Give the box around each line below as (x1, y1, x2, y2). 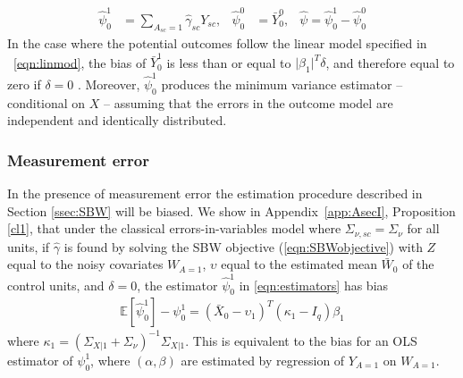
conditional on (7, 93, 86, 112)
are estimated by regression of (181, 350, 345, 369)
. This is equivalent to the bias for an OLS (185, 331, 417, 349)
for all (407, 219, 440, 238)
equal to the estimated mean (221, 255, 377, 273)
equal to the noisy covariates (7, 255, 164, 273)
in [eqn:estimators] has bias (239, 275, 389, 294)
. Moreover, (77, 74, 140, 93)
